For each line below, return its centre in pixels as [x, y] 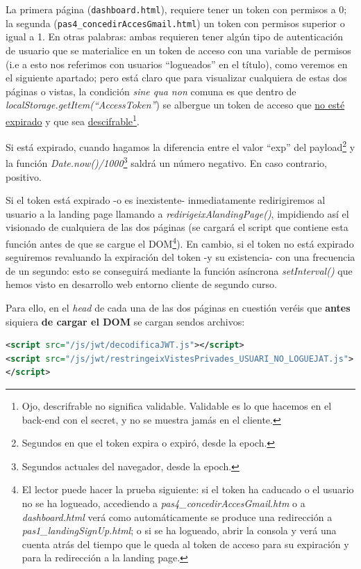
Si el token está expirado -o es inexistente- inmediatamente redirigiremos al [166, 200]
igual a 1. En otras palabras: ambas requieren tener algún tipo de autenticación [174, 37]
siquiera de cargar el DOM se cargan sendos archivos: [125, 321]
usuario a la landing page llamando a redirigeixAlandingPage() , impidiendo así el [177, 213]
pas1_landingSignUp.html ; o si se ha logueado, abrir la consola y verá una [179, 530]
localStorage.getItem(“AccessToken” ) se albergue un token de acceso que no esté [175, 105]
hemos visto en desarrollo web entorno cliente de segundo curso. [141, 284]
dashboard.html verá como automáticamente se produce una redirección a [177, 516]
